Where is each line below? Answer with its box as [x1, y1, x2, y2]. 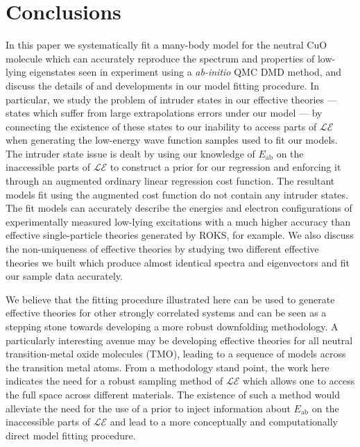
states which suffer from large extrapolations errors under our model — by [6, 106, 323, 120]
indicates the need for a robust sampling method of [6, 373, 223, 388]
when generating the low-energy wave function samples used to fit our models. [6, 133, 338, 147]
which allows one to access [243, 373, 355, 388]
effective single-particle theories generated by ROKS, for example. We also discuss [6, 228, 354, 242]
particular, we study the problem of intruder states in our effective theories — [6, 92, 337, 106]
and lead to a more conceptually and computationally [110, 414, 338, 429]
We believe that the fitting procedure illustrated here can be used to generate [6, 292, 335, 306]
